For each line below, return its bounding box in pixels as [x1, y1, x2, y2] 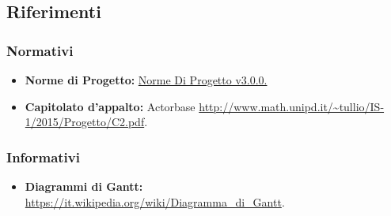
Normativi [6, 40, 74, 60]
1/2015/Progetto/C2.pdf [25, 114, 145, 130]
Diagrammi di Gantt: [25, 178, 143, 194]
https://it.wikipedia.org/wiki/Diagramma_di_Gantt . [25, 193, 285, 210]
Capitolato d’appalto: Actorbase [25, 98, 195, 114]
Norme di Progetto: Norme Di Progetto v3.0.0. [25, 72, 268, 88]
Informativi [6, 147, 80, 166]
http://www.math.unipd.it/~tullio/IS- [199, 98, 385, 114]
